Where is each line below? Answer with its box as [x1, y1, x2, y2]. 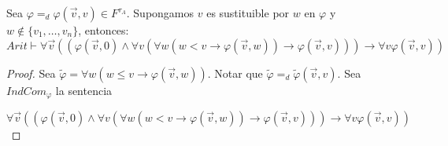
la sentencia [55, 82, 113, 98]
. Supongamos [126, 5, 194, 20]
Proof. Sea [6, 64, 56, 81]
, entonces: [78, 22, 129, 38]
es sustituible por [206, 5, 290, 20]
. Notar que [207, 64, 263, 81]
